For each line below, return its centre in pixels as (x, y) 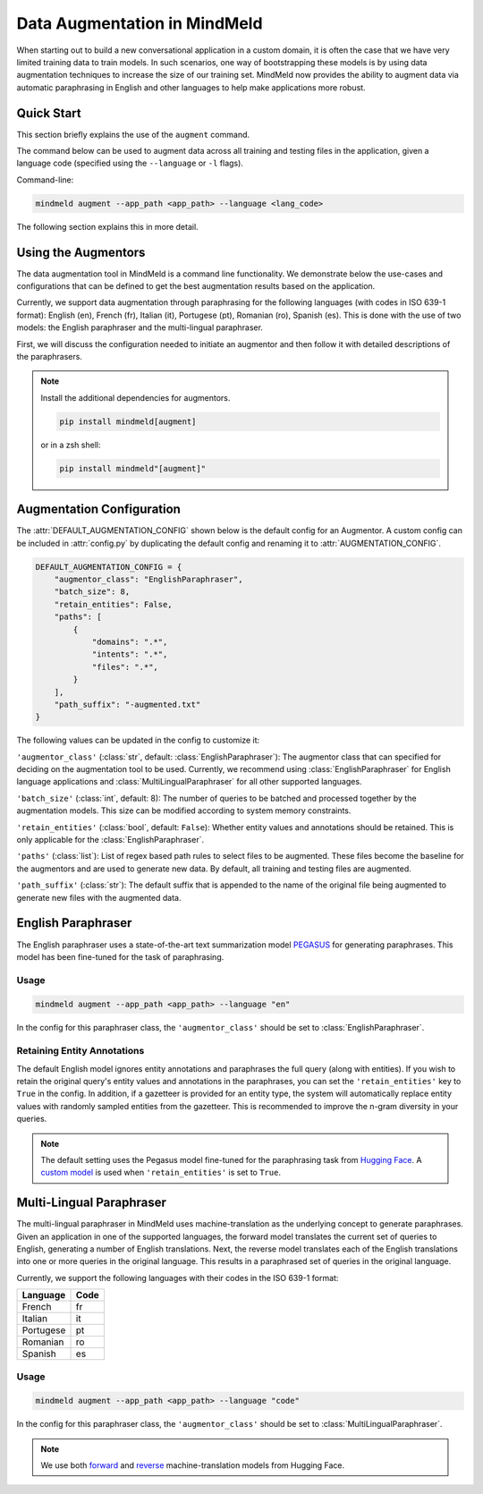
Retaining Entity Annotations (80, 1051)
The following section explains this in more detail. (107, 226)
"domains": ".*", (130, 641)
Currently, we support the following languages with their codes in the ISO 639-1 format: (178, 1278)
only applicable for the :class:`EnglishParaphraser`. (110, 840)
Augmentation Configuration (98, 509)
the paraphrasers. (49, 357)
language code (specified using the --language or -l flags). (130, 163)
